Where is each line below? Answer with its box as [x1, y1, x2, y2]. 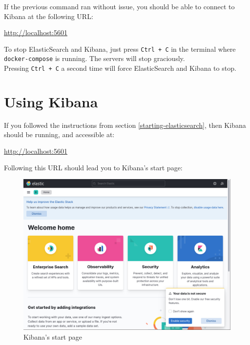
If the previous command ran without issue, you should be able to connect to [4, 1, 235, 11]
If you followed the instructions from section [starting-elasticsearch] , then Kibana [4, 120, 246, 130]
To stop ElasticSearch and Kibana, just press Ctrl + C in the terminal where [4, 43, 236, 54]
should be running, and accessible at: [4, 129, 115, 140]
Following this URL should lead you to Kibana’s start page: [4, 162, 183, 172]
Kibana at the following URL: [4, 11, 93, 21]
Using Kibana [4, 91, 98, 111]
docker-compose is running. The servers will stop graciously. [4, 53, 185, 63]
